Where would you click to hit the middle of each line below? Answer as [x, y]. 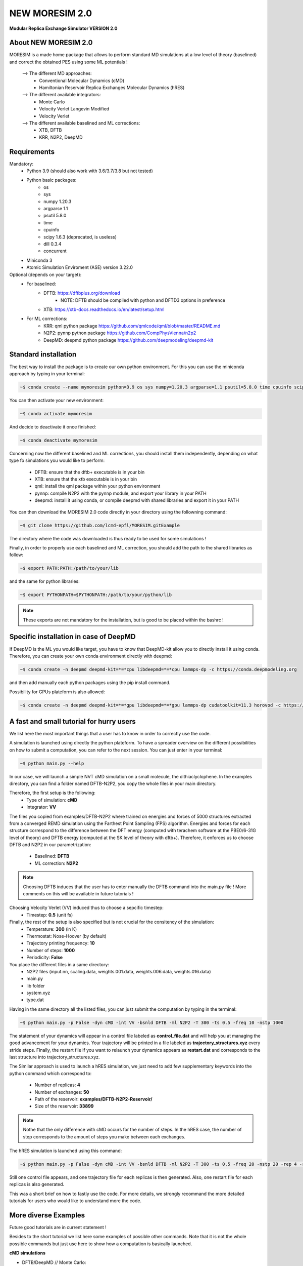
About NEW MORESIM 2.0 [51, 43]
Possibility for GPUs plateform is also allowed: [57, 692]
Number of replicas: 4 [57, 1085]
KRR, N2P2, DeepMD [61, 137]
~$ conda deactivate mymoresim [59, 440]
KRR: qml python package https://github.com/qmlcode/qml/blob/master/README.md [132, 326]
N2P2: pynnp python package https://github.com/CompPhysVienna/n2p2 [120, 333]
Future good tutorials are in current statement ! [58, 1227]
